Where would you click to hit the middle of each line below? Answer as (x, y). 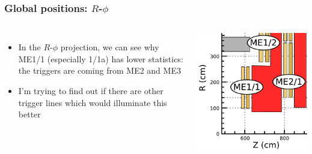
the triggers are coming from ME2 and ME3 (99, 70)
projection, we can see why (110, 47)
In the (29, 47)
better (29, 114)
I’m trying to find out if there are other (91, 90)
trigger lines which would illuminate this (93, 102)
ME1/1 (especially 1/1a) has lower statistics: (101, 58)
